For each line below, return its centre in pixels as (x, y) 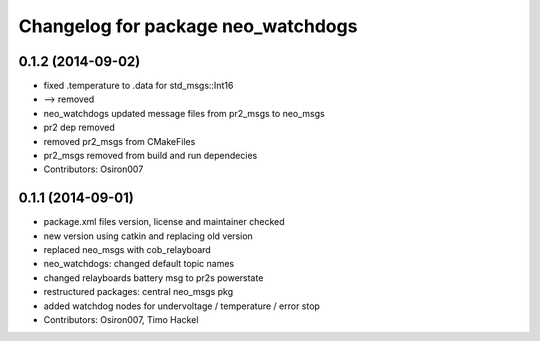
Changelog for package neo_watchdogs (188, 26)
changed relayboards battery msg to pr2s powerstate (153, 277)
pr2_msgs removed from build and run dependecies (150, 156)
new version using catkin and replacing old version (148, 236)
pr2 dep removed (79, 127)
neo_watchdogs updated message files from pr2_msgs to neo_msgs (184, 113)
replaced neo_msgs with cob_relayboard (127, 250)
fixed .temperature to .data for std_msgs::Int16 (138, 86)
